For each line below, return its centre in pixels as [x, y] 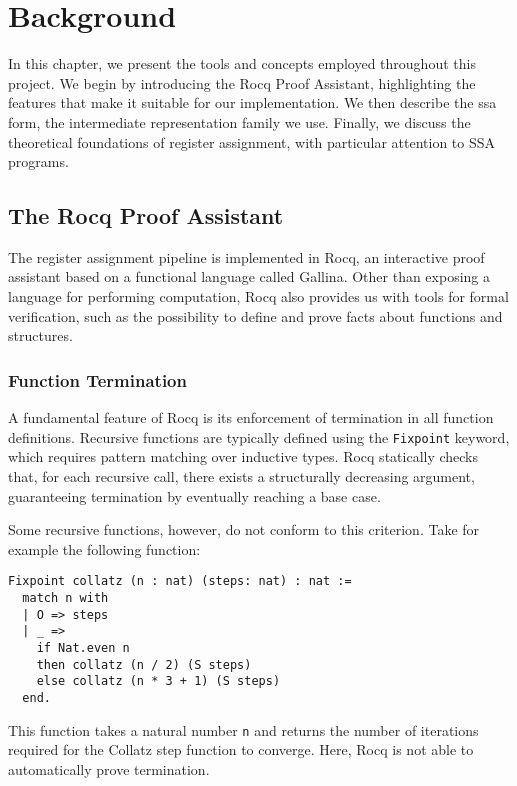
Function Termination [97, 379]
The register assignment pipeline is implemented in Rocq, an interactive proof [246, 256]
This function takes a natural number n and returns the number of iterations [243, 729]
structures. [40, 335]
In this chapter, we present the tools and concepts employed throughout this [242, 63]
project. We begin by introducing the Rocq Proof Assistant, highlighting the [242, 82]
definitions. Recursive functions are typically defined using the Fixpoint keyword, [259, 436]
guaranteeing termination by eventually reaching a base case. [194, 495]
